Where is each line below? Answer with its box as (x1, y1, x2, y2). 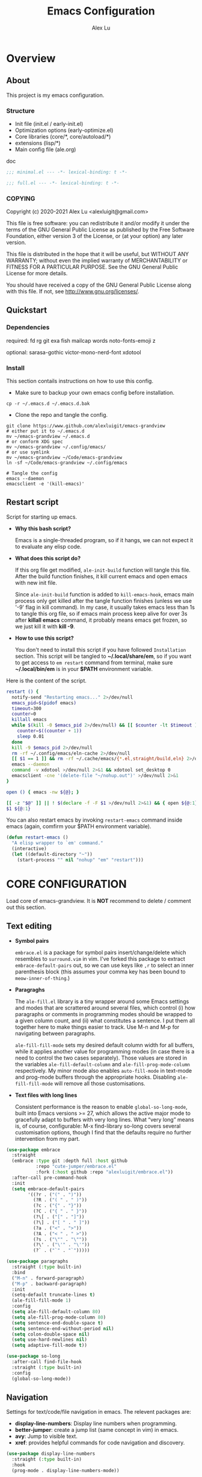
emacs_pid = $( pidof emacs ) (11, 700, 77, 706)
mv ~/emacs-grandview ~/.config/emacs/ (6, 444, 106, 450)
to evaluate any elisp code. (14, 543, 82, 550)
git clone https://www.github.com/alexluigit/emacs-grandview (6, 423, 165, 429)
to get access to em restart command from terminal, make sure (14, 658, 173, 666)
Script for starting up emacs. (6, 513, 77, 520)
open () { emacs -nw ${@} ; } (6, 789, 79, 795)
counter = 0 (11, 711, 36, 717)
